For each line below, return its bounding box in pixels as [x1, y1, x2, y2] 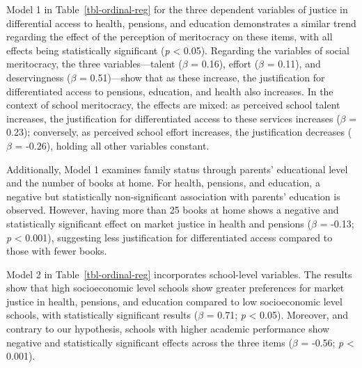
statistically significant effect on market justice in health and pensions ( [6, 216, 311, 230]
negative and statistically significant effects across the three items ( [6, 335, 292, 349]
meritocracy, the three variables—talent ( [6, 56, 182, 71]
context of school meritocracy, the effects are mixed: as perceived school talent [6, 97, 340, 112]
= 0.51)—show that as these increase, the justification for [79, 70, 325, 84]
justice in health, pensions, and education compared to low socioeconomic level [6, 294, 343, 308]
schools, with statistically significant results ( [6, 307, 198, 322]
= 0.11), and [267, 56, 321, 71]
